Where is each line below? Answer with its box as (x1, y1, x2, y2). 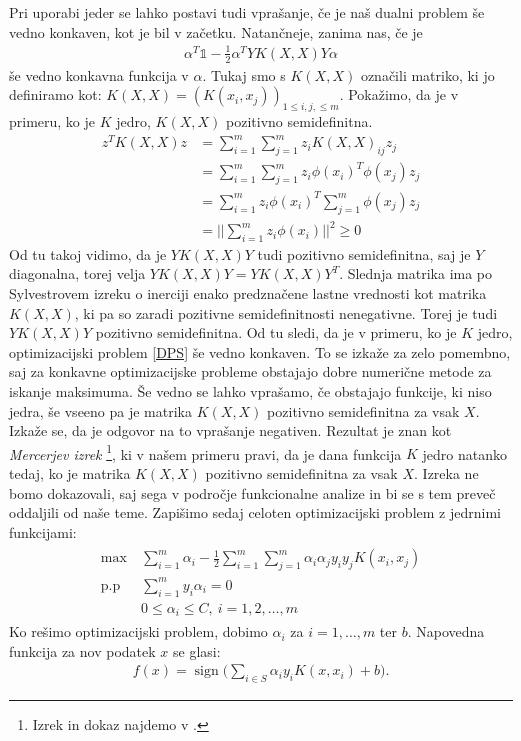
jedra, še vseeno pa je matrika (9, 400, 192, 421)
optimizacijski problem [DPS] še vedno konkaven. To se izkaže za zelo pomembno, (9, 341, 511, 362)
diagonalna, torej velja (9, 263, 146, 284)
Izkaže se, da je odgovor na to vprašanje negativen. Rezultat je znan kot (9, 420, 452, 441)
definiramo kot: (9, 84, 102, 105)
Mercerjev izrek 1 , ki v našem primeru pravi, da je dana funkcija (9, 440, 402, 464)
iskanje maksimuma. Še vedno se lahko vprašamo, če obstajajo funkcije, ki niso (9, 381, 492, 402)
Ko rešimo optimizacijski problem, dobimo (9, 621, 268, 642)
